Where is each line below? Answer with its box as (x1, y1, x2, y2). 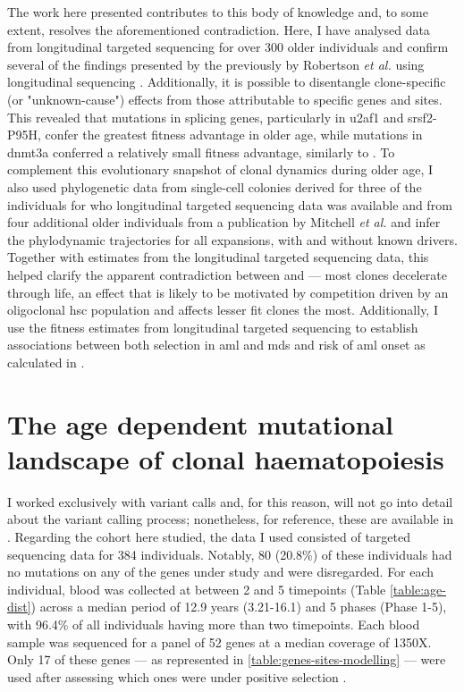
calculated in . (7, 352, 85, 371)
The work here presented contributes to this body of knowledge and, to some (7, 3, 429, 21)
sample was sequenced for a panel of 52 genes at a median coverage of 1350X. (7, 632, 432, 651)
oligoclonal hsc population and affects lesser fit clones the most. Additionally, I (7, 300, 438, 319)
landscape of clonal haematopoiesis (7, 440, 444, 477)
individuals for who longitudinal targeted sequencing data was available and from (7, 195, 452, 214)
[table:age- (389, 579, 446, 598)
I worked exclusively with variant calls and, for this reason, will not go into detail (7, 492, 453, 511)
